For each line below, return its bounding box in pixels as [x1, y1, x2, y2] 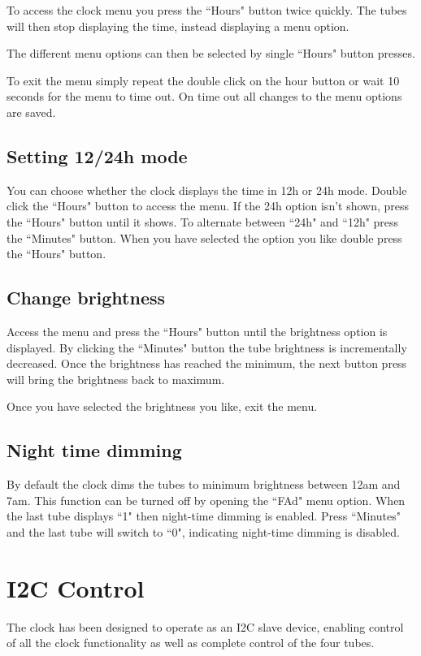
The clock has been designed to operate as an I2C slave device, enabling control [7, 618, 404, 635]
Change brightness [7, 285, 166, 310]
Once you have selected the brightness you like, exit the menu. [7, 398, 318, 415]
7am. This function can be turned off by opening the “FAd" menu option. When [7, 491, 406, 508]
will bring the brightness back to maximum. [7, 370, 225, 387]
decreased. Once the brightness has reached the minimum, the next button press [7, 355, 407, 372]
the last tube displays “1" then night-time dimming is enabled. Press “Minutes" [7, 507, 401, 524]
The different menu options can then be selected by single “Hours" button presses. [7, 45, 415, 62]
